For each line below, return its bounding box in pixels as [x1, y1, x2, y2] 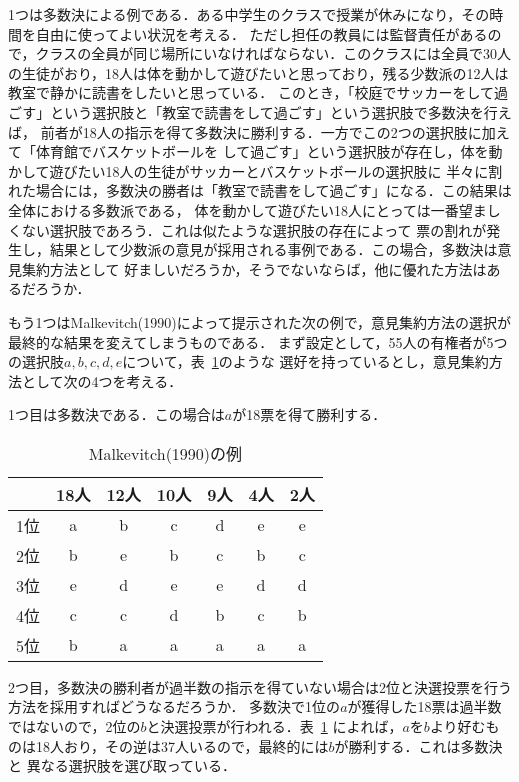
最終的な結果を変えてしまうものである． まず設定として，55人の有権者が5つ [8, 331, 508, 352]
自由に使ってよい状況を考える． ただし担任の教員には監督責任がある [35, 23, 488, 44]
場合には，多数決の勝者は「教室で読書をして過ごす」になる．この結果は [35, 180, 512, 201]
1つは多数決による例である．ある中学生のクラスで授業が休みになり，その [8, 4, 490, 24]
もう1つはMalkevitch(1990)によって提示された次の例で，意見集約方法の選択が [8, 311, 512, 332]
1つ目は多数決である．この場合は [8, 404, 225, 425]
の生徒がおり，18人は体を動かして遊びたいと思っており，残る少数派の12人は [8, 62, 509, 83]
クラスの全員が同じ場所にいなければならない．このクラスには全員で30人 [35, 43, 511, 64]
